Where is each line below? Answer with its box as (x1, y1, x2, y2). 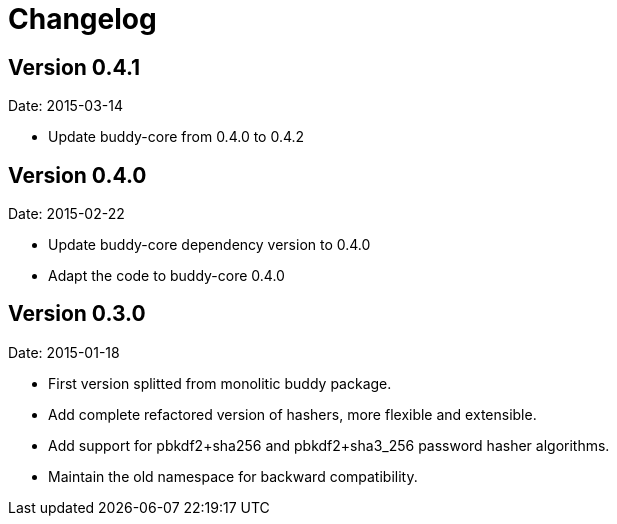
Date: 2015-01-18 (8, 343, 120, 361)
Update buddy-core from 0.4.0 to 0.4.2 (48, 128, 305, 146)
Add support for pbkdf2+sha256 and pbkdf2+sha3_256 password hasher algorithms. (48, 436, 610, 454)
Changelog (8, 2, 157, 36)
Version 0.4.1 (8, 54, 141, 80)
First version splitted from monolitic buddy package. (48, 374, 392, 392)
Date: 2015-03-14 (8, 97, 124, 115)
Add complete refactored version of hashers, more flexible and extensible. (48, 405, 537, 423)
